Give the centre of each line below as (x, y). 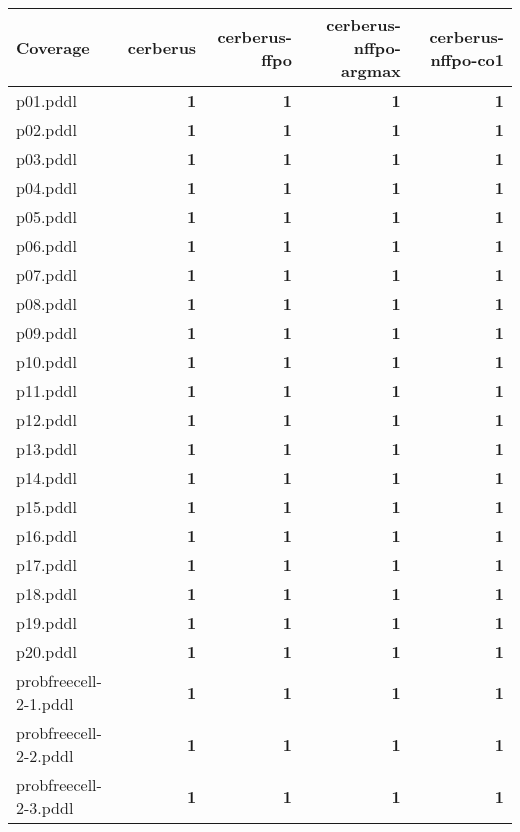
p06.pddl (46, 245)
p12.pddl (46, 419)
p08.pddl (46, 303)
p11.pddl (46, 390)
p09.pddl (46, 332)
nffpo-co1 (467, 59)
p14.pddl (46, 477)
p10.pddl (46, 361)
